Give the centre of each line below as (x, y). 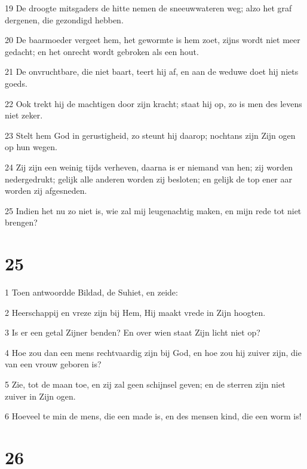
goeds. (16, 83)
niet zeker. (24, 115)
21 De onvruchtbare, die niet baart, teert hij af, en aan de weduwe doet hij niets (152, 71)
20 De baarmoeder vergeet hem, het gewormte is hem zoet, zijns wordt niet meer (153, 40)
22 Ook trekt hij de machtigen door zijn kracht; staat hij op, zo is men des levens (153, 103)
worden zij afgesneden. (46, 191)
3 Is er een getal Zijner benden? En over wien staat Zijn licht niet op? (133, 332)
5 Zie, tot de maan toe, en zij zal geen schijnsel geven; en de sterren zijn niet (145, 384)
